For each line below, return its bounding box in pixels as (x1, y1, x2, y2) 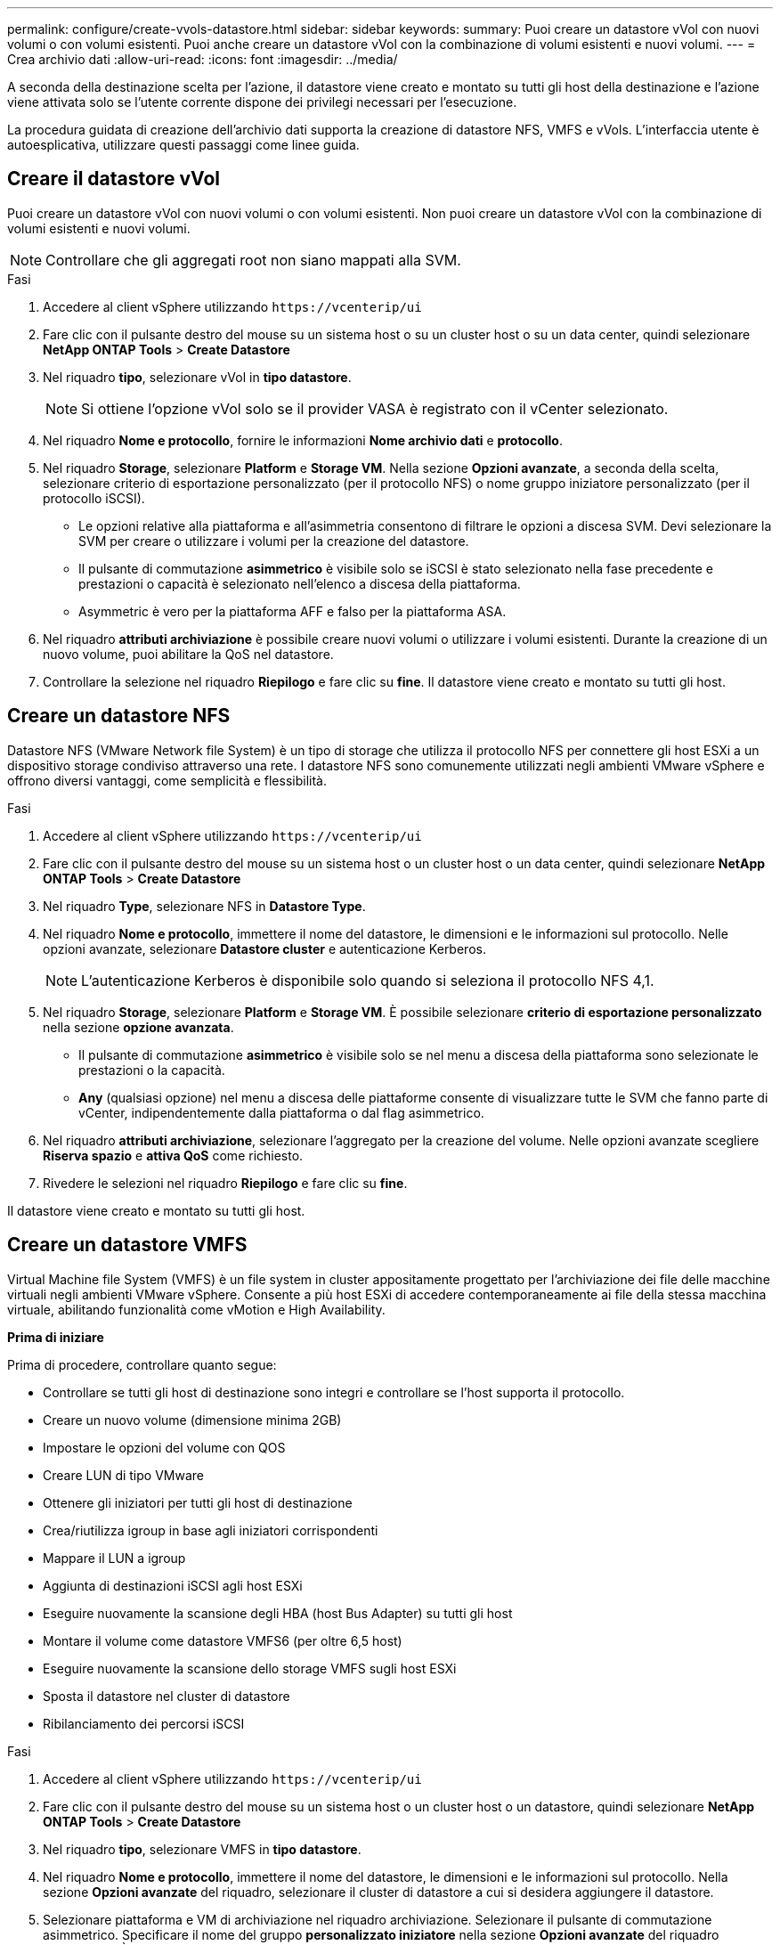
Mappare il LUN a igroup (43, 1550, 186, 1566)
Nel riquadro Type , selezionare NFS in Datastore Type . (43, 898, 366, 914)
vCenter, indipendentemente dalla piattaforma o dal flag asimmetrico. (78, 1104, 484, 1120)
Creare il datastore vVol (7, 167, 220, 191)
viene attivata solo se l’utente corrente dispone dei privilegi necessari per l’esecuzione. (7, 94, 517, 110)
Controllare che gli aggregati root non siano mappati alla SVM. (45, 250, 461, 269)
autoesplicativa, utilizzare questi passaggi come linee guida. (7, 137, 360, 152)
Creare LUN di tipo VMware (43, 1467, 204, 1483)
